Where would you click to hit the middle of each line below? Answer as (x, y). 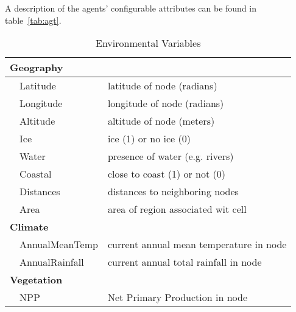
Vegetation (36, 280)
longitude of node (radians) (166, 103)
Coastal (36, 174)
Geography (37, 68)
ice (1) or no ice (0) (149, 139)
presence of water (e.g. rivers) (171, 156)
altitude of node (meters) (161, 121)
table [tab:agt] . (33, 20)
